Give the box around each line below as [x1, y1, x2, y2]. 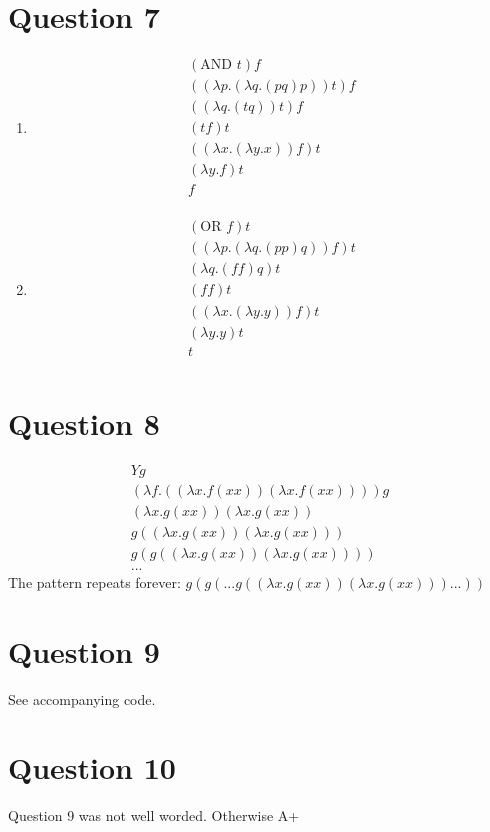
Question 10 [8, 747, 176, 788]
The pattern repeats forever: [8, 571, 181, 592]
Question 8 [8, 402, 160, 443]
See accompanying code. [8, 688, 156, 709]
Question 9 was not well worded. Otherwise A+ [8, 805, 300, 826]
